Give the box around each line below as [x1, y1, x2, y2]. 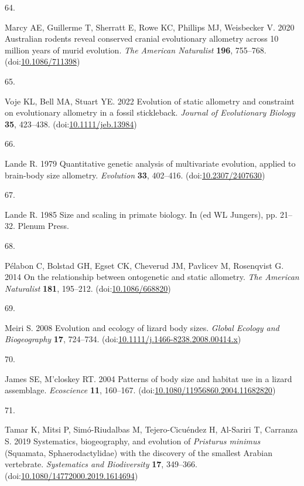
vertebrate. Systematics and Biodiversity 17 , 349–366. [5, 458, 197, 470]
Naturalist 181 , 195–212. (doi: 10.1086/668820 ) [5, 282, 171, 294]
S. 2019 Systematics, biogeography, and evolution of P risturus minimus [5, 435, 261, 447]
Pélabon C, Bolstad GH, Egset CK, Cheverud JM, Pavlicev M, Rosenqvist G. [5, 259, 284, 271]
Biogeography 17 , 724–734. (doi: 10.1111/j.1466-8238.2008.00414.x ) [5, 333, 241, 345]
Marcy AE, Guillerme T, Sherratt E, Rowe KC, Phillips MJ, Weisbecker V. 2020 [5, 21, 295, 33]
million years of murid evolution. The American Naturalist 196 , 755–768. [5, 43, 267, 56]
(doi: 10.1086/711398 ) [5, 55, 80, 67]
